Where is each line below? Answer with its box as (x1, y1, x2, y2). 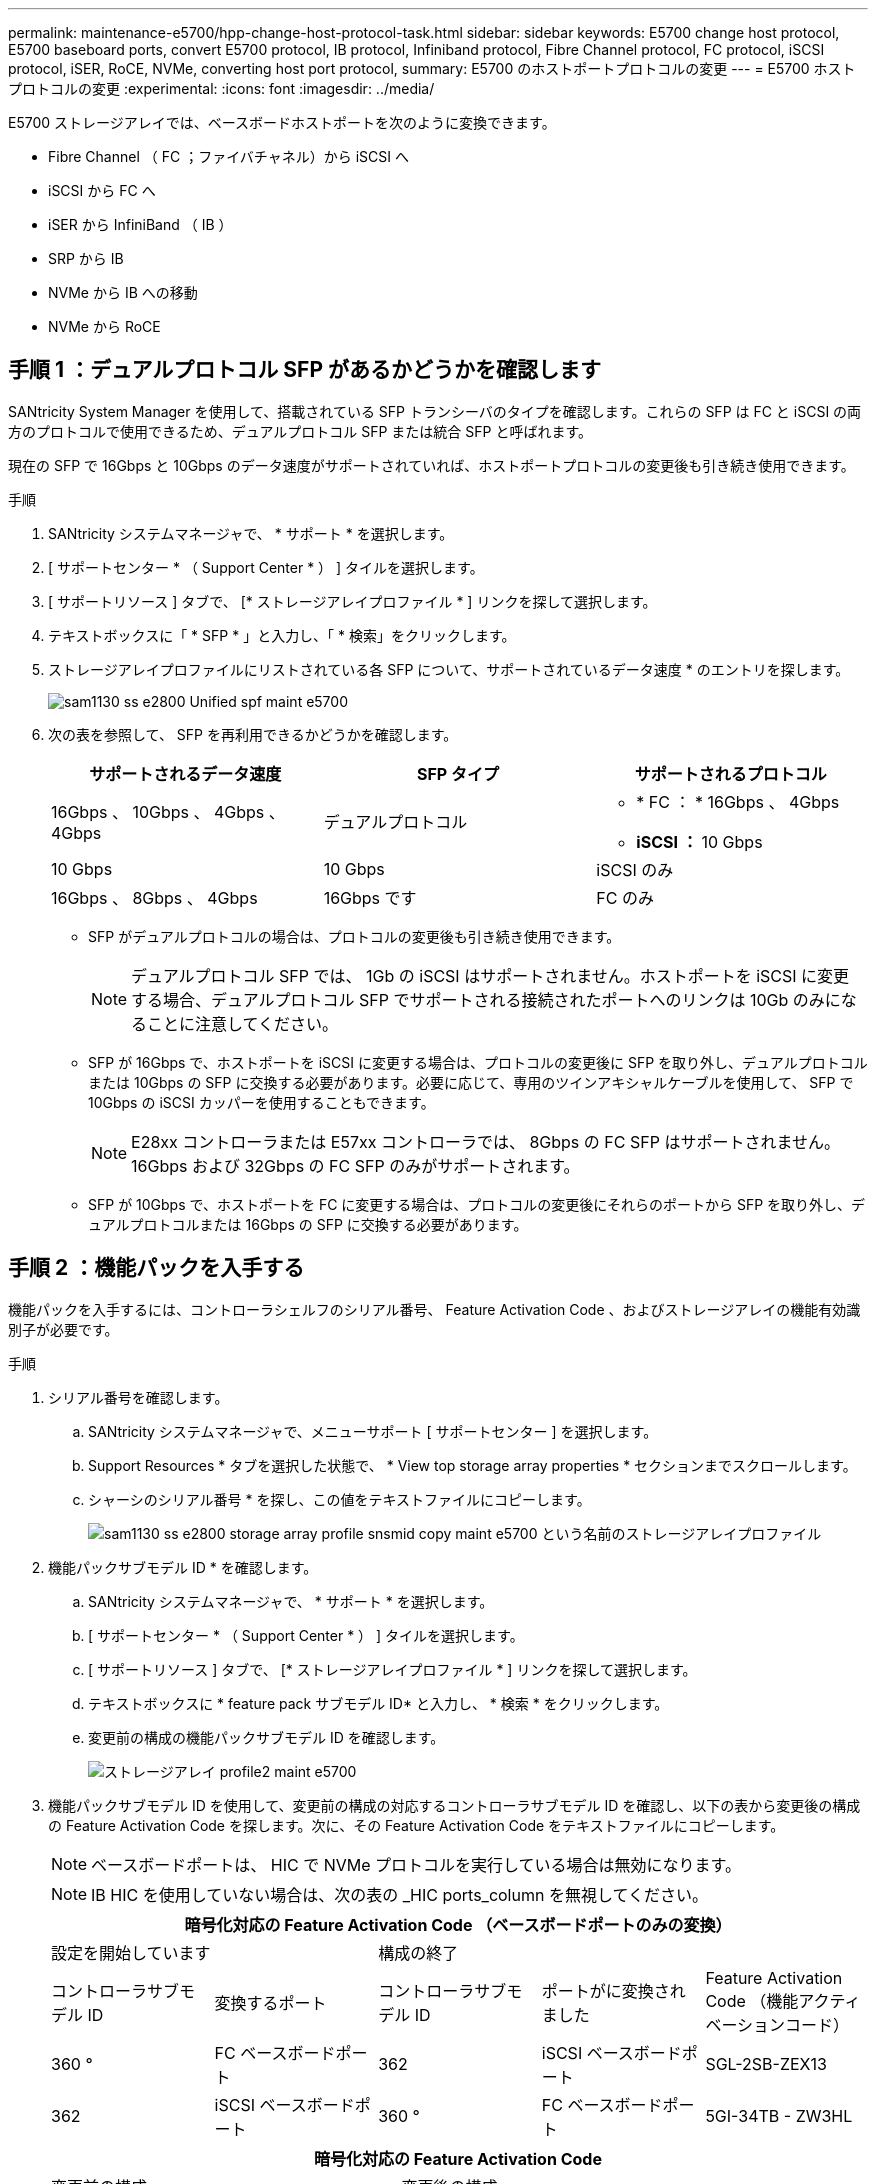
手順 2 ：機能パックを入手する (8, 1255, 305, 1281)
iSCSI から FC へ (48, 182, 156, 199)
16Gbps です (323, 887, 417, 908)
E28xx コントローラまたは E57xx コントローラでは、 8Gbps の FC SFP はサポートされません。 (131, 1131, 840, 1152)
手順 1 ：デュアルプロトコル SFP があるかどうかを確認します (8, 357, 601, 383)
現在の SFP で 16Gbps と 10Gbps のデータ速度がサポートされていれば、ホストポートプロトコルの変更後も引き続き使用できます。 (8, 456, 855, 474)
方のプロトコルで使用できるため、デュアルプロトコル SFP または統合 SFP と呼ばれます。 (8, 422, 593, 440)
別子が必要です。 (8, 1320, 119, 1338)
